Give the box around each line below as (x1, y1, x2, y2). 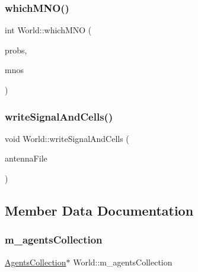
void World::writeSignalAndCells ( (5, 132, 129, 144)
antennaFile (5, 152, 47, 165)
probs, (5, 43, 27, 56)
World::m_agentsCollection (73, 255, 173, 268)
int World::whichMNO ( (5, 24, 92, 36)
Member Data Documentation (5, 201, 194, 219)
